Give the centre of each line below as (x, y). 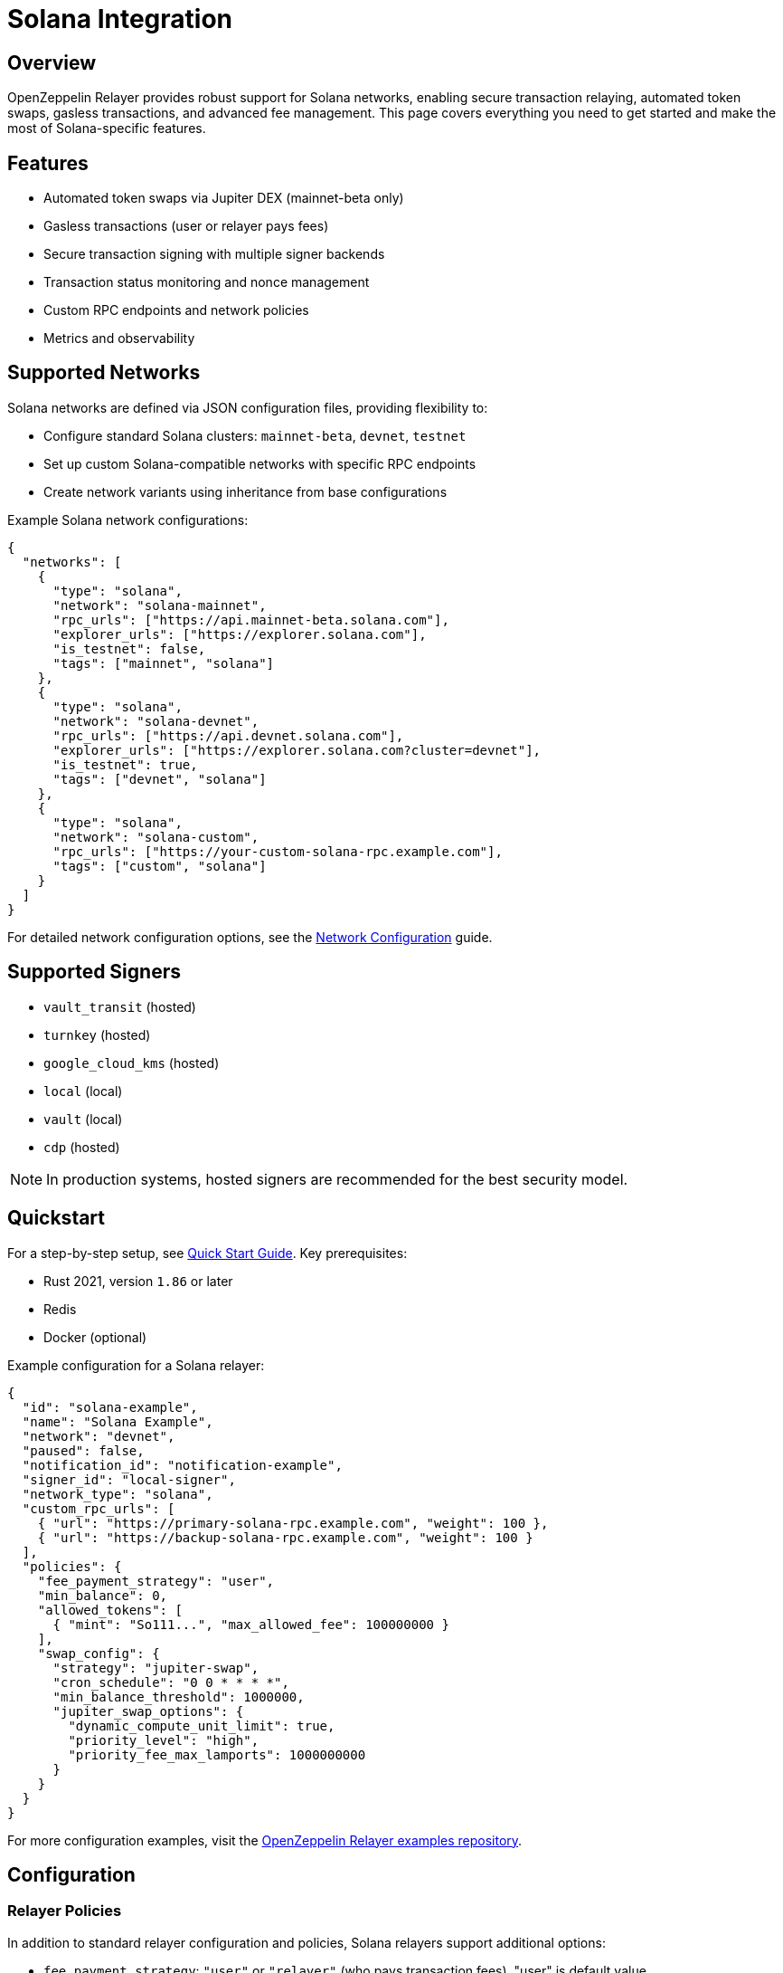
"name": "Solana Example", (118, 1421)
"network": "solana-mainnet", (160, 605)
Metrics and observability (119, 338)
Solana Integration (120, 19)
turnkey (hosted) (97, 1034)
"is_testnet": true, (125, 764)
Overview (52, 62)
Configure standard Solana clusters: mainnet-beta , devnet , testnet (255, 435)
